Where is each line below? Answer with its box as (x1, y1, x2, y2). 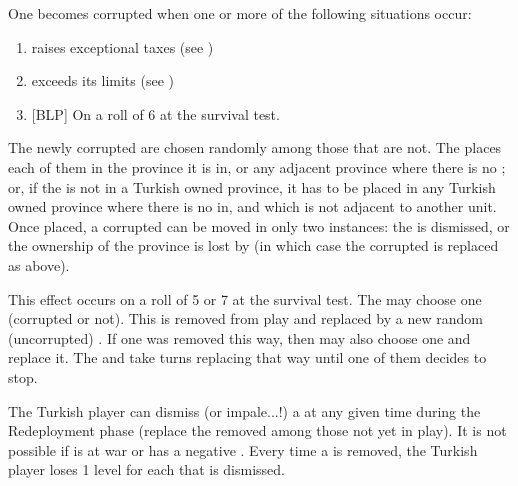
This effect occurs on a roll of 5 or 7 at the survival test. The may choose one (8, 288, 482, 309)
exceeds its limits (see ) (31, 70, 174, 91)
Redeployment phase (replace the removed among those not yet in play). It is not (8, 420, 507, 441)
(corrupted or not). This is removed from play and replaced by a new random (8, 308, 483, 329)
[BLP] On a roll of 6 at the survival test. (31, 103, 280, 124)
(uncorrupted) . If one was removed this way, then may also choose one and (8, 327, 471, 348)
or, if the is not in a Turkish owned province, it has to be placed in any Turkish (8, 176, 496, 197)
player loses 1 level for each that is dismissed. (8, 459, 285, 480)
